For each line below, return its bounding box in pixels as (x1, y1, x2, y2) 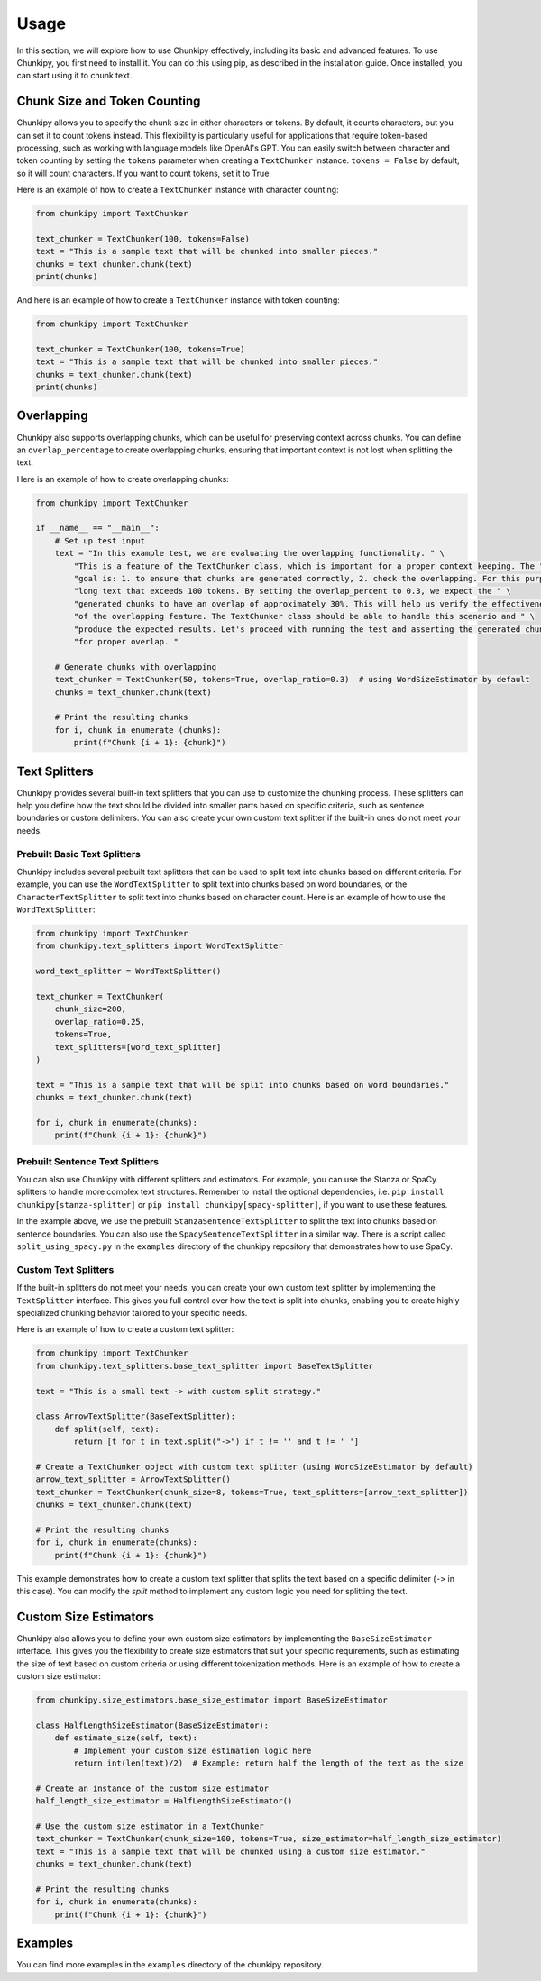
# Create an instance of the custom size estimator (35, 1783, 270, 1794)
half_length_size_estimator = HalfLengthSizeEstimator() (35, 1796, 293, 1806)
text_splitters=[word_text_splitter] (54, 1042, 222, 1052)
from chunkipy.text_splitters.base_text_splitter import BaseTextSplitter (35, 1361, 374, 1371)
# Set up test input (54, 535, 146, 545)
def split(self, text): (54, 1424, 160, 1434)
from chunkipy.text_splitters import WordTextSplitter (35, 941, 283, 951)
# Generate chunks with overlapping (54, 662, 216, 671)
